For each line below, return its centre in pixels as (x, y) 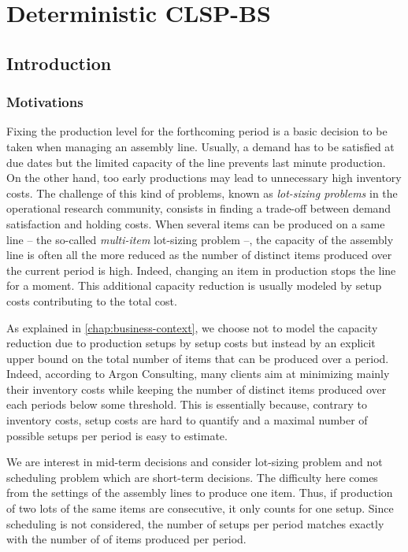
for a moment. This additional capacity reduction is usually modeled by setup (194, 285)
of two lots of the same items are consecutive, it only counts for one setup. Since (200, 508)
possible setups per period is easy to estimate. (117, 435)
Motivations (45, 102)
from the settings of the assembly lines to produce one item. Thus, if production (200, 493)
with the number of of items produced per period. (126, 539)
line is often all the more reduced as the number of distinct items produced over (199, 255)
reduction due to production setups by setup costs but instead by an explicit (191, 343)
